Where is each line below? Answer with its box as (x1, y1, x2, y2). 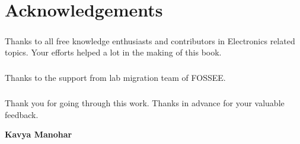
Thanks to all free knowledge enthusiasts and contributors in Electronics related (5, 34, 295, 47)
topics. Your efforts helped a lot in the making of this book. (5, 46, 222, 58)
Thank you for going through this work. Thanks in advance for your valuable (5, 97, 285, 109)
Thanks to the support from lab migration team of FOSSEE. (5, 71, 226, 84)
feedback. (5, 108, 39, 120)
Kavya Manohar (5, 128, 72, 140)
